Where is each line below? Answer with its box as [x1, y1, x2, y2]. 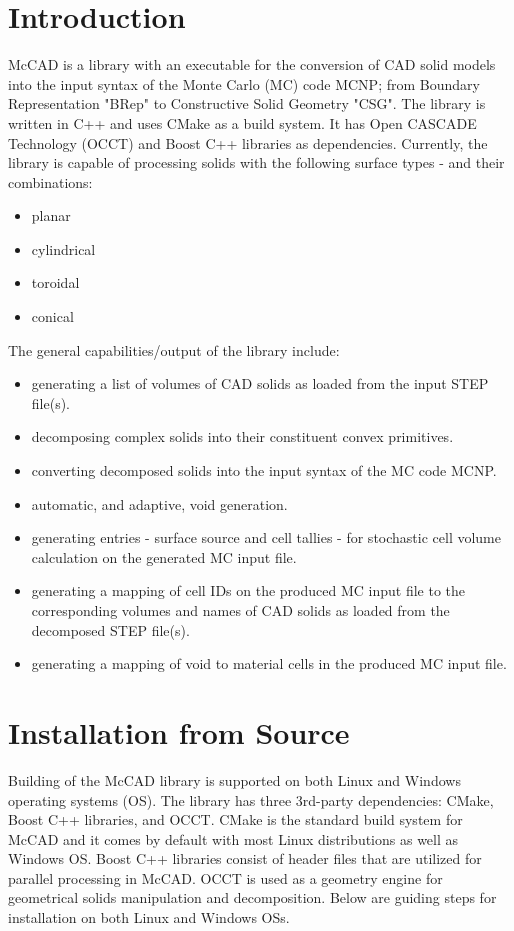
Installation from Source [8, 711, 350, 752]
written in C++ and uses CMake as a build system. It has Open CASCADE [8, 112, 477, 133]
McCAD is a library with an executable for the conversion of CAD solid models [8, 54, 496, 75]
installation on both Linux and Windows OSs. [8, 907, 290, 928]
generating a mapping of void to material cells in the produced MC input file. [31, 653, 507, 674]
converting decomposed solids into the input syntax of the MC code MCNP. [31, 460, 497, 481]
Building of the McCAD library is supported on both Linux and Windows [8, 769, 461, 790]
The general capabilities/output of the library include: [8, 339, 340, 360]
